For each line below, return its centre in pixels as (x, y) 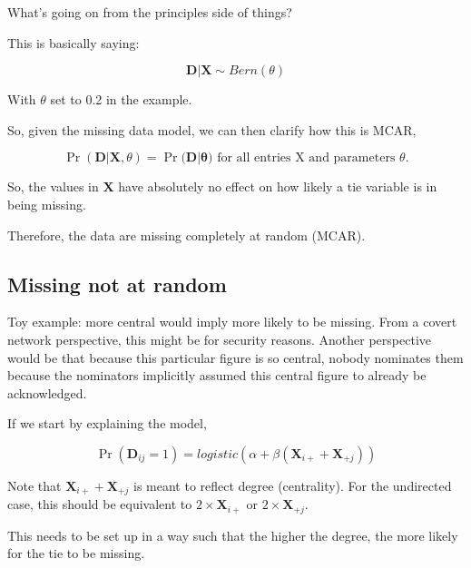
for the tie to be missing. (76, 553)
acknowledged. (47, 392)
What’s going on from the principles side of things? (150, 12)
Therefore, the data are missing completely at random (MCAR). (186, 235)
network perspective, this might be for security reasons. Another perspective (219, 339)
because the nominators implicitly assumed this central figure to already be (217, 375)
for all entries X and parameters (306, 158)
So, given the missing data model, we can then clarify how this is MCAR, (212, 129)
